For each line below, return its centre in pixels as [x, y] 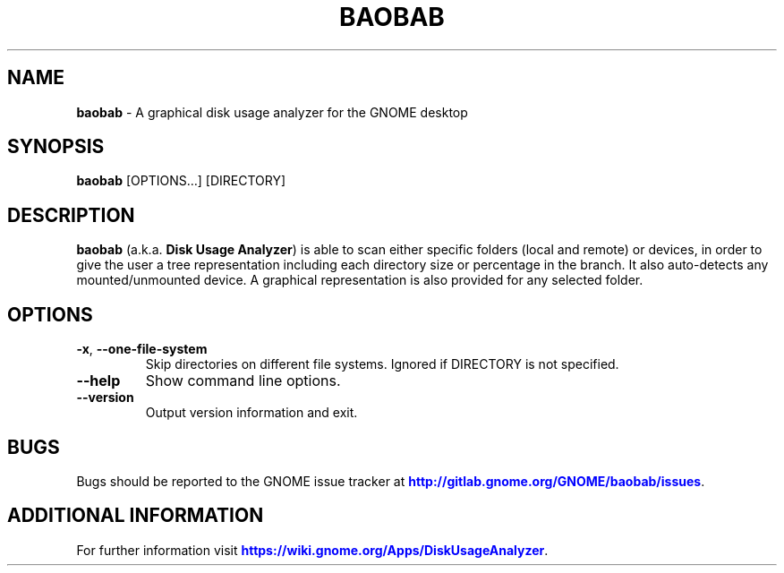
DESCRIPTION [71, 215]
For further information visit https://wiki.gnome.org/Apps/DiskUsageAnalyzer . [312, 550]
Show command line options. [243, 381]
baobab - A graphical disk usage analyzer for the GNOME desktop [272, 112]
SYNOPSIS [56, 147]
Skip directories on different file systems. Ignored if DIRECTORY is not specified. [382, 364]
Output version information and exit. [251, 413]
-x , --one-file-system [142, 349]
